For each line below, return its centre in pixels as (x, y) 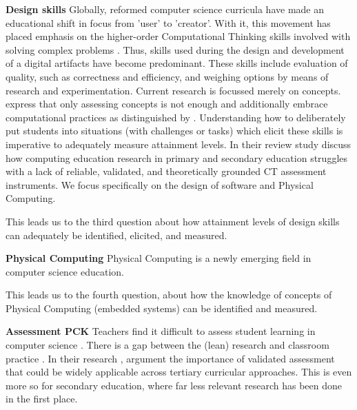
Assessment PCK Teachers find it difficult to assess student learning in (161, 331)
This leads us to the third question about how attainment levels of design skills (173, 221)
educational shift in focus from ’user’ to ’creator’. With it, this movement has (168, 22)
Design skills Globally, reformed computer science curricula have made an (165, 9)
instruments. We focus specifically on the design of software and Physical (160, 184)
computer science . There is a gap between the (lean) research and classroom (167, 345)
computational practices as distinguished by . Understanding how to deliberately (176, 117)
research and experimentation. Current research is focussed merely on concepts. (173, 90)
